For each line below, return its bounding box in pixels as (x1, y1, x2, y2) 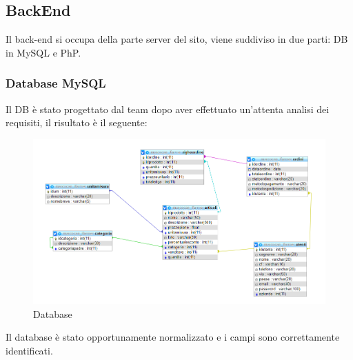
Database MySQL (6, 74, 106, 92)
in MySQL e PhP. (6, 45, 81, 59)
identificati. (6, 343, 53, 357)
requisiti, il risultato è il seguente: (6, 115, 148, 130)
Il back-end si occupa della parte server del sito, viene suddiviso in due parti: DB (6, 32, 348, 46)
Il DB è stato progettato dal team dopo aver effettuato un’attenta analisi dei (6, 101, 330, 116)
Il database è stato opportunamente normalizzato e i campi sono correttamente (6, 330, 340, 344)
